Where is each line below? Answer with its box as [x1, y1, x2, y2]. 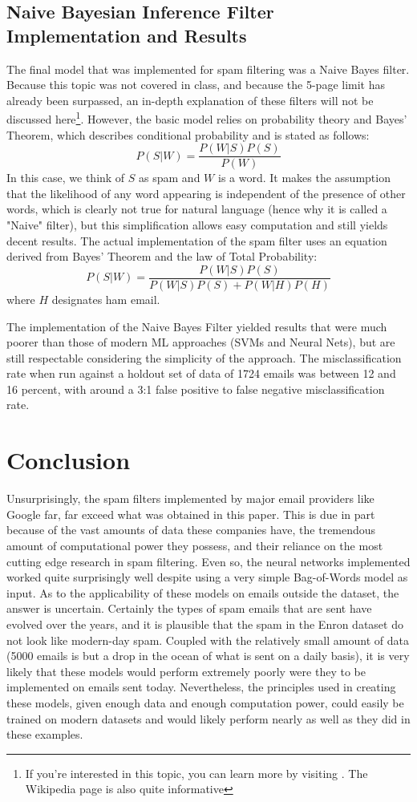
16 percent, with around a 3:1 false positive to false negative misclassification [6, 380, 385, 397]
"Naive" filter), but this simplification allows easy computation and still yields [6, 217, 388, 233]
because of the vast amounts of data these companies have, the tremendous [6, 521, 376, 538]
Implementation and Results [6, 22, 247, 47]
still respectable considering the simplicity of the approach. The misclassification [6, 349, 402, 366]
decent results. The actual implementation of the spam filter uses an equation [6, 232, 387, 249]
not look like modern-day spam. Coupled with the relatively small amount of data [6, 631, 409, 648]
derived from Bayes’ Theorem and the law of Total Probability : [6, 248, 318, 265]
